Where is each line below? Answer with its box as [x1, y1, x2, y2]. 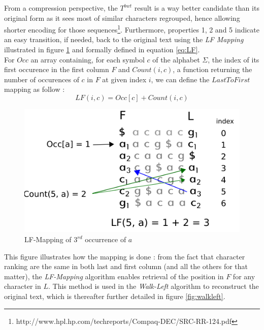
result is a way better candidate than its [134, 3, 259, 13]
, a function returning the [173, 64, 252, 75]
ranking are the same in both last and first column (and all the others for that [4, 261, 248, 272]
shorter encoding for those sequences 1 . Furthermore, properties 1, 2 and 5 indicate [4, 23, 259, 35]
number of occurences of [4, 74, 79, 84]
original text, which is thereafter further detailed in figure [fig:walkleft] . [4, 290, 225, 301]
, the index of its [208, 54, 259, 64]
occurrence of [85, 234, 126, 244]
